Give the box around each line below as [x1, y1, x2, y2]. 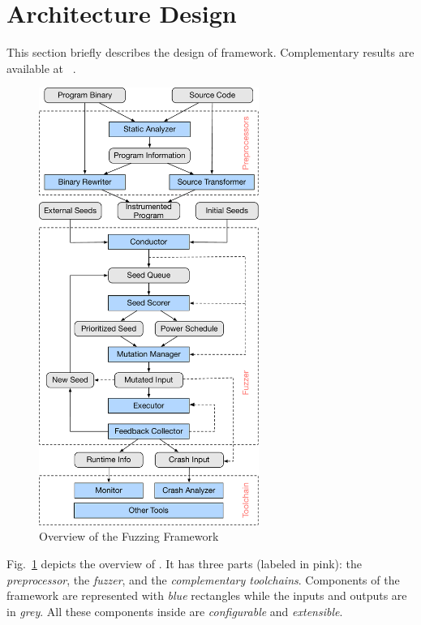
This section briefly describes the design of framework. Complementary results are [6, 44, 415, 61]
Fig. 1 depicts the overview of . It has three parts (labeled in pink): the [6, 555, 363, 572]
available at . [6, 59, 76, 76]
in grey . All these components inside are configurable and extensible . [6, 602, 343, 619]
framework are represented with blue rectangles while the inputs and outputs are [6, 587, 407, 604]
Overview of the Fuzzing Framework [39, 528, 219, 545]
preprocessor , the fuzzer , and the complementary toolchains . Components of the [6, 571, 400, 588]
